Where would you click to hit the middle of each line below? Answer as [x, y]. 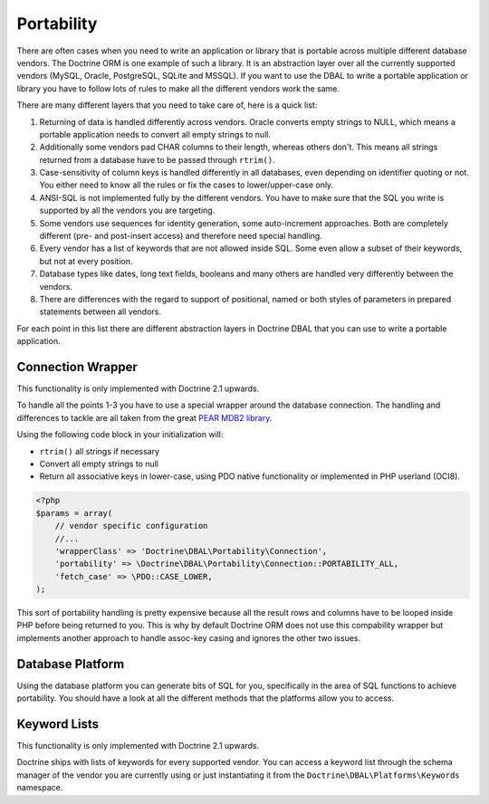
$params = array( [74, 513]
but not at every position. [86, 261]
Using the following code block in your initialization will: [120, 435]
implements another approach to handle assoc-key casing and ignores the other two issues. [189, 637]
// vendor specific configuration [131, 526]
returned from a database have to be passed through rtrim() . [157, 159]
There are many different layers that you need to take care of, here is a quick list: [167, 105]
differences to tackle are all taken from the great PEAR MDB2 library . [144, 417]
